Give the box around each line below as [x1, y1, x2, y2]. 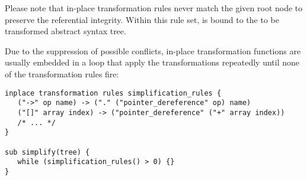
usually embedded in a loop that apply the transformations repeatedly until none [5, 56, 300, 68]
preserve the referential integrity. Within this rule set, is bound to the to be [5, 13, 279, 25]
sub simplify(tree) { [5, 148, 90, 156]
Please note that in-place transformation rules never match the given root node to [5, 2, 303, 14]
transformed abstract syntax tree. [5, 25, 126, 37]
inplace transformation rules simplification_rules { [5, 89, 222, 97]
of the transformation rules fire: [5, 67, 119, 80]
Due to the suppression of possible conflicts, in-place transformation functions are [5, 44, 301, 57]
